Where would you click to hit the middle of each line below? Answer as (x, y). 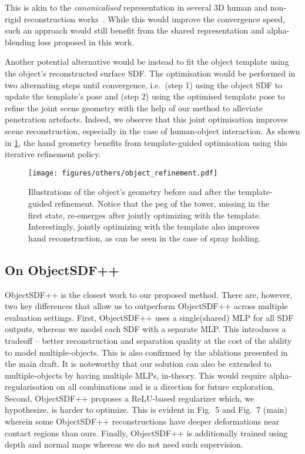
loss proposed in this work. (86, 42)
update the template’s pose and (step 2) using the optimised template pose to (145, 96)
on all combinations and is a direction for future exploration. (166, 387)
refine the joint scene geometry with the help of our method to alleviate (134, 107)
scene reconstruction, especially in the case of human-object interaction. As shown (152, 130)
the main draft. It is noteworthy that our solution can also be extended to (138, 364)
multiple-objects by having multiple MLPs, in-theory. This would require (136, 375)
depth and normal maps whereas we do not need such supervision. (124, 444)
